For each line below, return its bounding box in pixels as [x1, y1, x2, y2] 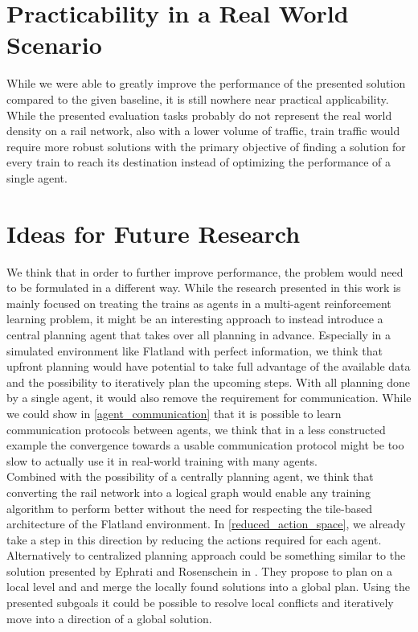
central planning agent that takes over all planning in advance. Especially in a [6, 326, 391, 343]
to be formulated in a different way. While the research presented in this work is [6, 279, 401, 296]
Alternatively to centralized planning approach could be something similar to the [6, 547, 406, 564]
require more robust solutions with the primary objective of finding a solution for [6, 137, 406, 154]
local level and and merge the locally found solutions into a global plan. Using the [6, 578, 410, 595]
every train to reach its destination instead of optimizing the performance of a [6, 154, 391, 170]
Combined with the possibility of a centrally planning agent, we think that [6, 468, 374, 485]
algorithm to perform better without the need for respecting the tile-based [6, 499, 373, 516]
